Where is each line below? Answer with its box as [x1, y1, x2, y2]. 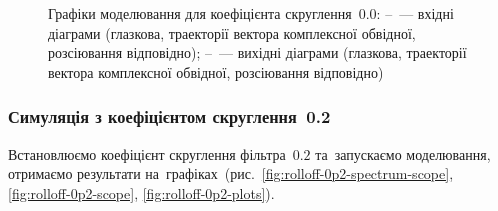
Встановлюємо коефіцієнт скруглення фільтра [8, 143, 286, 164]
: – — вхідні [376, 3, 454, 23]
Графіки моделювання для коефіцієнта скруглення [48, 3, 352, 23]
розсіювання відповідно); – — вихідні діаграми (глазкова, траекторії [48, 42, 467, 63]
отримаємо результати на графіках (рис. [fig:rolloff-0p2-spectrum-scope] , [8, 163, 454, 184]
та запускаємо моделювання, [315, 143, 491, 164]
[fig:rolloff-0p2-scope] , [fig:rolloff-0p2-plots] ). [8, 182, 275, 203]
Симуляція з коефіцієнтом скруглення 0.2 [8, 104, 331, 129]
